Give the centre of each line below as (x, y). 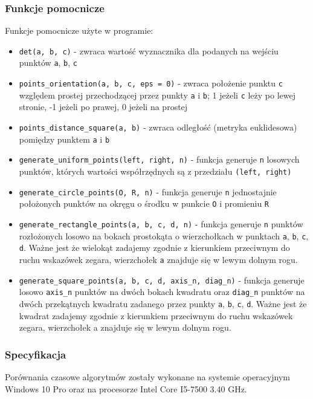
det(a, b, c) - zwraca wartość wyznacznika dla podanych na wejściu (149, 50)
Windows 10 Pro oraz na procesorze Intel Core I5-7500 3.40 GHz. (126, 388)
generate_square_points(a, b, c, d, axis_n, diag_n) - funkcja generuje (162, 280)
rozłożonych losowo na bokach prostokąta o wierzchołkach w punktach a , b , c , (164, 235)
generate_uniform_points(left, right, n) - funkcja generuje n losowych (159, 159)
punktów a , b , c (48, 63)
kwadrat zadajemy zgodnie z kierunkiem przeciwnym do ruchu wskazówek (156, 315)
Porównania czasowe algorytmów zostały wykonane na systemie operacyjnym (147, 376)
